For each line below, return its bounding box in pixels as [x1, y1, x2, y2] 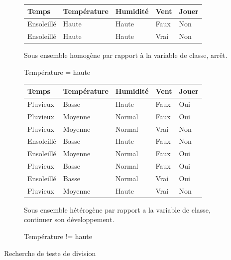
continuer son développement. [24, 214, 115, 225]
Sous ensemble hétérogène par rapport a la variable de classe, [24, 204, 211, 215]
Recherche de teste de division [4, 248, 96, 258]
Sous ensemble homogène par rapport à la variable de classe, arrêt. [24, 50, 228, 60]
